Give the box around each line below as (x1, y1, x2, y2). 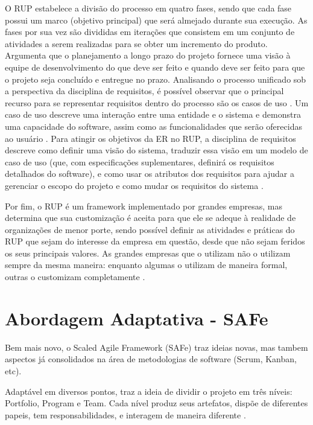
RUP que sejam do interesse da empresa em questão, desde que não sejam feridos (5, 235, 305, 248)
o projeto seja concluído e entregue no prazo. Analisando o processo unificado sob (5, 72, 306, 85)
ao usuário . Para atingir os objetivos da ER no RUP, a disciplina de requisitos (5, 132, 296, 144)
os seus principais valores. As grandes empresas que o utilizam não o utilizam (5, 246, 291, 259)
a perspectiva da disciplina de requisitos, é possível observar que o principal (5, 85, 284, 97)
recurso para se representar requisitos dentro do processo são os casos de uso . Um (5, 96, 309, 109)
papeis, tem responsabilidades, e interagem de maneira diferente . (5, 408, 246, 421)
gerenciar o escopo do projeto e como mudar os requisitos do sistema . (5, 179, 264, 191)
